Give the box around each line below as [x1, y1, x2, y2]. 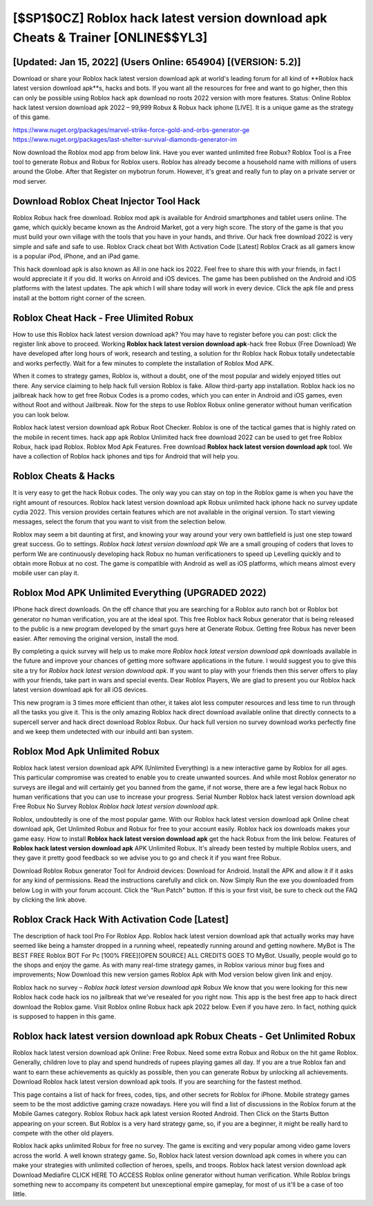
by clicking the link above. [12, 896, 87, 904]
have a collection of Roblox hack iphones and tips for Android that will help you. [12, 452, 240, 461]
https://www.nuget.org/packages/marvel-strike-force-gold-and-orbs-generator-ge [12, 125, 250, 134]
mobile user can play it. [12, 569, 79, 577]
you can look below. [12, 410, 70, 418]
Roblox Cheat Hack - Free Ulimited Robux [12, 312, 193, 324]
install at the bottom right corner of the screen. [12, 294, 146, 302]
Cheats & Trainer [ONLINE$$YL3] [12, 30, 208, 45]
